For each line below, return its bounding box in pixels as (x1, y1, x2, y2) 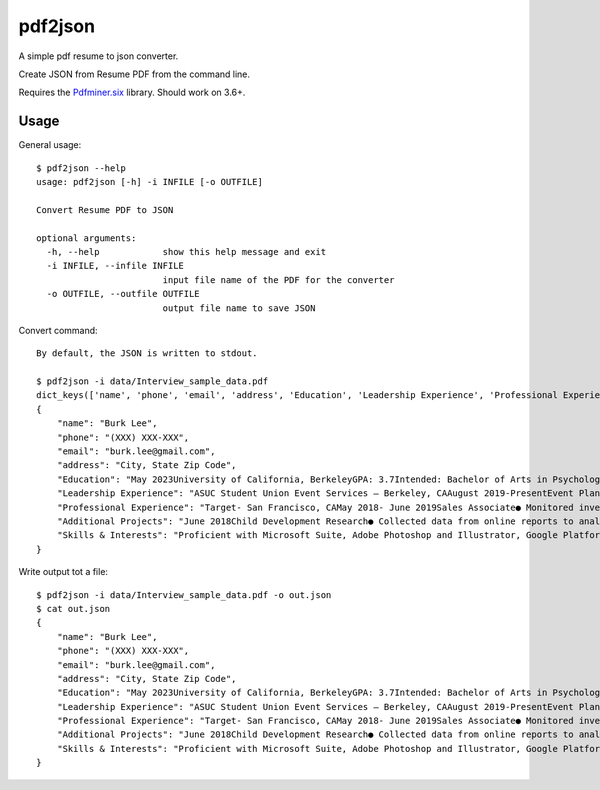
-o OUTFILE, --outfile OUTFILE (46, 288, 200, 300)
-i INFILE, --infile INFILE (46, 260, 185, 272)
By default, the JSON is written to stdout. (36, 348, 259, 359)
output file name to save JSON (162, 302, 316, 314)
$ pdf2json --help (36, 162, 127, 174)
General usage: (18, 139, 82, 151)
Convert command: (18, 324, 99, 336)
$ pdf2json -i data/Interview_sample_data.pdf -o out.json (36, 589, 332, 600)
